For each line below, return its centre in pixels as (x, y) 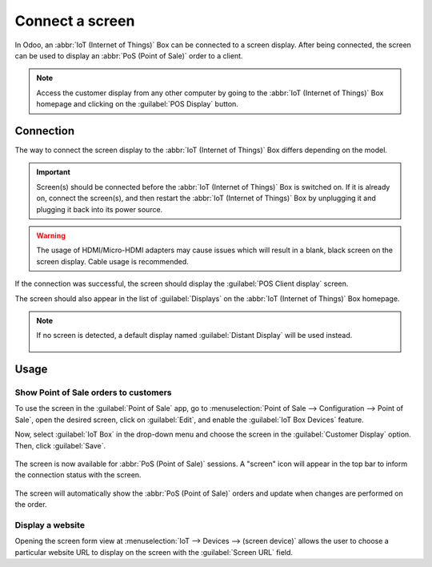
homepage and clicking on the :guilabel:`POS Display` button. (138, 104)
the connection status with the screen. (78, 475)
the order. (31, 505)
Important (54, 172)
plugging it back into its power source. (100, 209)
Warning (51, 235)
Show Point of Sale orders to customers (93, 392)
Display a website (50, 525)
